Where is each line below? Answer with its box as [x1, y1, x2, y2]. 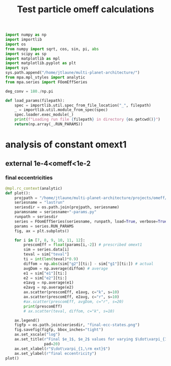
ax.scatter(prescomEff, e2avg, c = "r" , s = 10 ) [23, 294, 120, 300]
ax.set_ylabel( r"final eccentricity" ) [14, 351, 97, 356]
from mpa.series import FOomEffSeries [5, 79, 88, 85]
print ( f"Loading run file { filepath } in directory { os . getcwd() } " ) [14, 117, 160, 122]
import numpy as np [5, 32, 47, 38]
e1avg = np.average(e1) [23, 280, 74, 286]
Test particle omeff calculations [17, 4, 154, 15]
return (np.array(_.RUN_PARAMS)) [14, 122, 83, 127]
